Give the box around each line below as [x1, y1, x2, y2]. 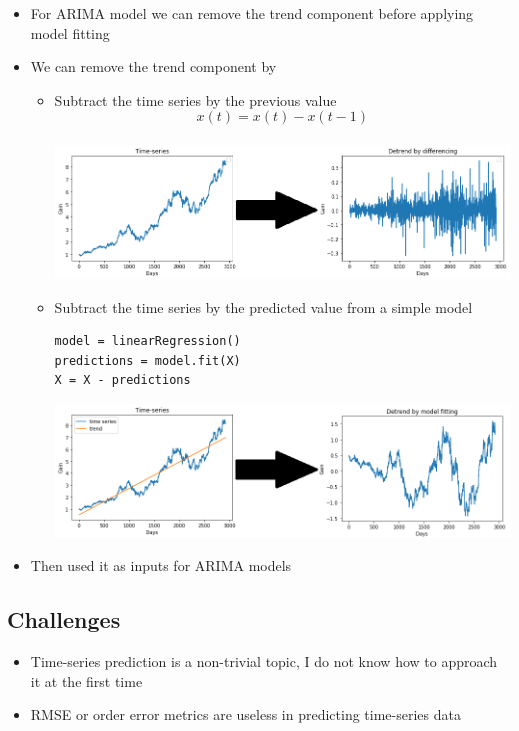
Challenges [7, 604, 121, 635]
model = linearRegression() [54, 334, 241, 349]
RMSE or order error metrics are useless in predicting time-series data [30, 704, 461, 725]
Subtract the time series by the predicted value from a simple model [54, 296, 473, 317]
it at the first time [30, 670, 143, 691]
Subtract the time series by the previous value [54, 89, 337, 110]
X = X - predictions [54, 373, 191, 388]
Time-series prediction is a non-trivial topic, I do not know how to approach [30, 651, 498, 672]
